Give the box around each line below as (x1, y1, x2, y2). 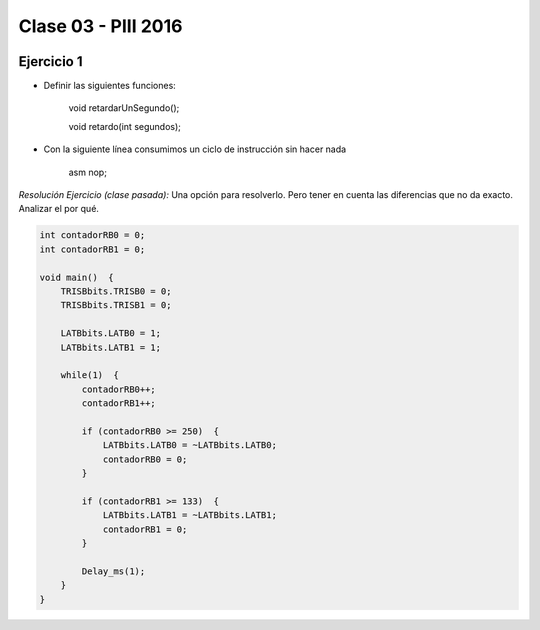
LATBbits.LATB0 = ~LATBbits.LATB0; (102, 440, 277, 451)
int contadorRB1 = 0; (39, 243, 146, 255)
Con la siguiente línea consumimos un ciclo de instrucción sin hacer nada (43, 143, 347, 155)
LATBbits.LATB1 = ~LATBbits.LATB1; (102, 510, 277, 521)
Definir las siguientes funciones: (43, 80, 177, 92)
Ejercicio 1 (18, 53, 83, 70)
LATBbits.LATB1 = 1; (60, 341, 162, 353)
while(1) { (60, 370, 120, 381)
